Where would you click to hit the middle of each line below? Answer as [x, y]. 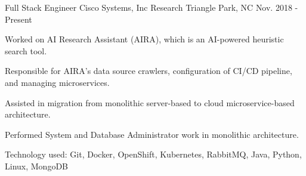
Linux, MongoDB [36, 166]
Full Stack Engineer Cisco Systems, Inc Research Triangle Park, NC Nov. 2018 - [152, 7]
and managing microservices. [57, 82]
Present [18, 19]
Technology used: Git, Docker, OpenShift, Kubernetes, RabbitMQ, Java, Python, [153, 154]
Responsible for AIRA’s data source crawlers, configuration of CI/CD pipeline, [149, 71]
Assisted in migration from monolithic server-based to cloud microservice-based [150, 102]
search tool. [26, 50]
